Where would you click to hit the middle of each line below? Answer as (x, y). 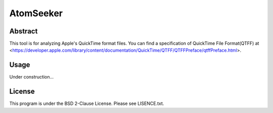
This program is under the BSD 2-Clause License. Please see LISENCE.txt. (87, 103)
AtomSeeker (36, 13)
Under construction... (32, 77)
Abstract (24, 31)
